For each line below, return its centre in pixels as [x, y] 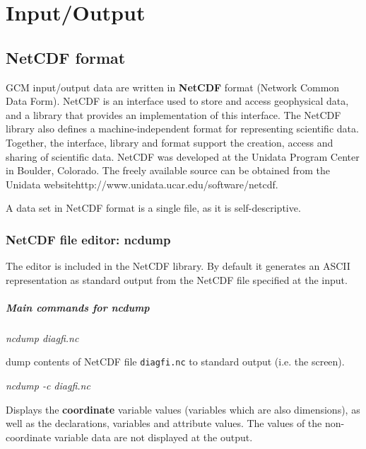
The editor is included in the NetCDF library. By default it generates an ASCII [178, 266]
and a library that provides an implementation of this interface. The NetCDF [173, 114]
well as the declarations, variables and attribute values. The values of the [164, 423]
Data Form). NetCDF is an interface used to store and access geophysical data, [177, 101]
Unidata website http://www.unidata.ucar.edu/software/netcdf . [142, 184]
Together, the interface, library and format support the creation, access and [170, 142]
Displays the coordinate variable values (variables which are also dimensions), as [183, 409]
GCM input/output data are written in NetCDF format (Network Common [173, 87]
